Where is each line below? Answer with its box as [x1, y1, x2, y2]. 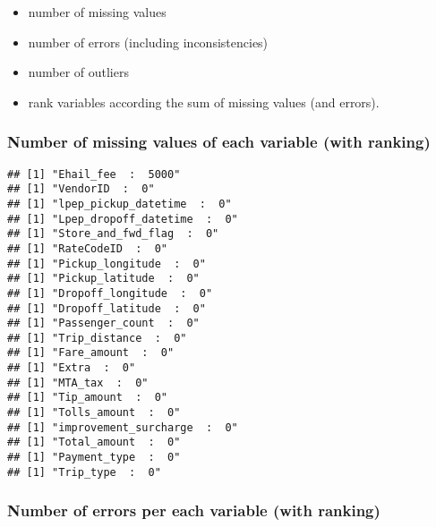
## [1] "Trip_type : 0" [7, 465, 161, 479]
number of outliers [28, 63, 129, 81]
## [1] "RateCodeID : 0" [7, 242, 167, 255]
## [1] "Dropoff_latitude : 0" [7, 302, 206, 315]
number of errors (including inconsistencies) [28, 32, 269, 51]
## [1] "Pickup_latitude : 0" [7, 272, 200, 285]
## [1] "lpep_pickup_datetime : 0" [7, 197, 232, 210]
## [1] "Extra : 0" [7, 361, 136, 375]
